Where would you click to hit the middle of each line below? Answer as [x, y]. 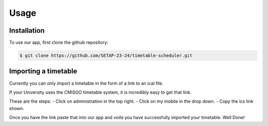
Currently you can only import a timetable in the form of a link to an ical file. [86, 83]
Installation [27, 31]
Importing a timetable [43, 71]
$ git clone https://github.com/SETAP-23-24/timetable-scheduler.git [106, 56]
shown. [17, 108]
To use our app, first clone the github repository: [59, 43]
